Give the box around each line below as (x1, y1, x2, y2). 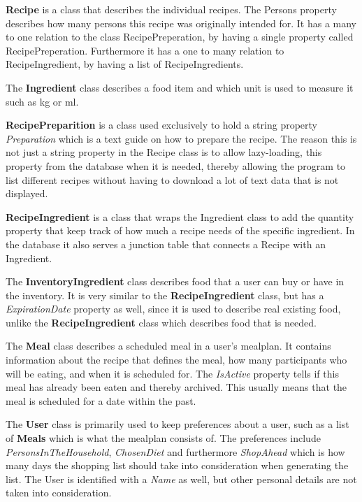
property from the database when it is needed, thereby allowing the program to (6, 158, 346, 173)
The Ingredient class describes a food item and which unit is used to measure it (6, 80, 354, 94)
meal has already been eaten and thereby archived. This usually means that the (6, 380, 347, 394)
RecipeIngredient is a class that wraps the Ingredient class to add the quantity (6, 209, 354, 224)
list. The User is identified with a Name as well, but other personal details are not (6, 471, 357, 486)
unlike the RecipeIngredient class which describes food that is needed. (6, 315, 317, 329)
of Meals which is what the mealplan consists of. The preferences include (6, 431, 321, 445)
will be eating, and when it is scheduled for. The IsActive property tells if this (6, 366, 339, 380)
